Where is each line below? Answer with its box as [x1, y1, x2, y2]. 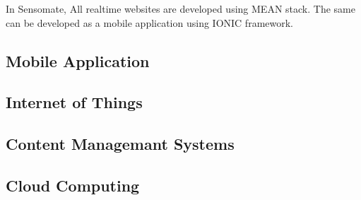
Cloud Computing [6, 174, 140, 196]
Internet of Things [6, 91, 143, 113]
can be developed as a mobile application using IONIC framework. [6, 15, 294, 30]
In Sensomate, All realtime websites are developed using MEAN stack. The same [6, 1, 355, 16]
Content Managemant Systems [6, 133, 235, 155]
